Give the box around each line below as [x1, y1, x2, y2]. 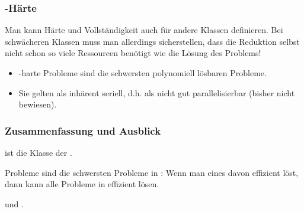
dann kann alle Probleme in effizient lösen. [5, 178, 159, 190]
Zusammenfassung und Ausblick [5, 123, 161, 138]
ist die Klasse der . [5, 146, 72, 158]
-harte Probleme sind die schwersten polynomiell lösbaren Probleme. [18, 67, 267, 79]
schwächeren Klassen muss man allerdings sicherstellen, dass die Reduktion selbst [5, 35, 300, 47]
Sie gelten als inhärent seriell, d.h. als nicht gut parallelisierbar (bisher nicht [18, 86, 295, 99]
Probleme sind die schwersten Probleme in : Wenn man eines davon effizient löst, [5, 166, 299, 178]
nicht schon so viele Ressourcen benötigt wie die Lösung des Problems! [5, 47, 261, 59]
